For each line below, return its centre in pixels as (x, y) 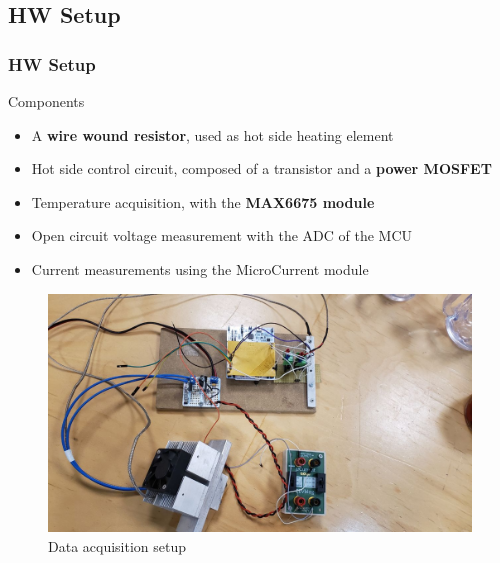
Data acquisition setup (117, 545)
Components (46, 101)
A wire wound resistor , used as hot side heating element (212, 134)
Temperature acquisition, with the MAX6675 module (203, 201)
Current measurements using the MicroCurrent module (200, 268)
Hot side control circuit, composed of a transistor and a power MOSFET (261, 168)
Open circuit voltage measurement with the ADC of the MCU (222, 235)
